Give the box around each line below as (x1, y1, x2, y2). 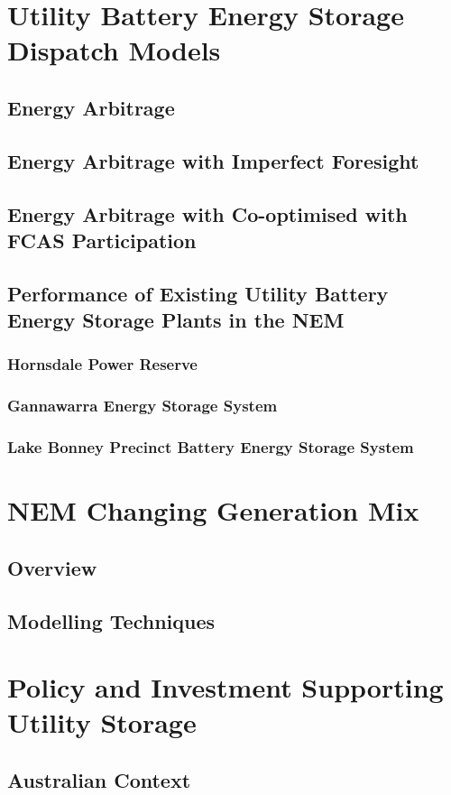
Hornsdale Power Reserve (7, 353, 198, 375)
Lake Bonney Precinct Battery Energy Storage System (7, 436, 414, 458)
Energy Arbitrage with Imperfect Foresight (7, 146, 419, 174)
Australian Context (7, 765, 191, 793)
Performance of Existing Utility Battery (7, 279, 389, 307)
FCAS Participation (7, 226, 197, 254)
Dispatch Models (7, 32, 221, 69)
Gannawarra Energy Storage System (7, 394, 278, 417)
